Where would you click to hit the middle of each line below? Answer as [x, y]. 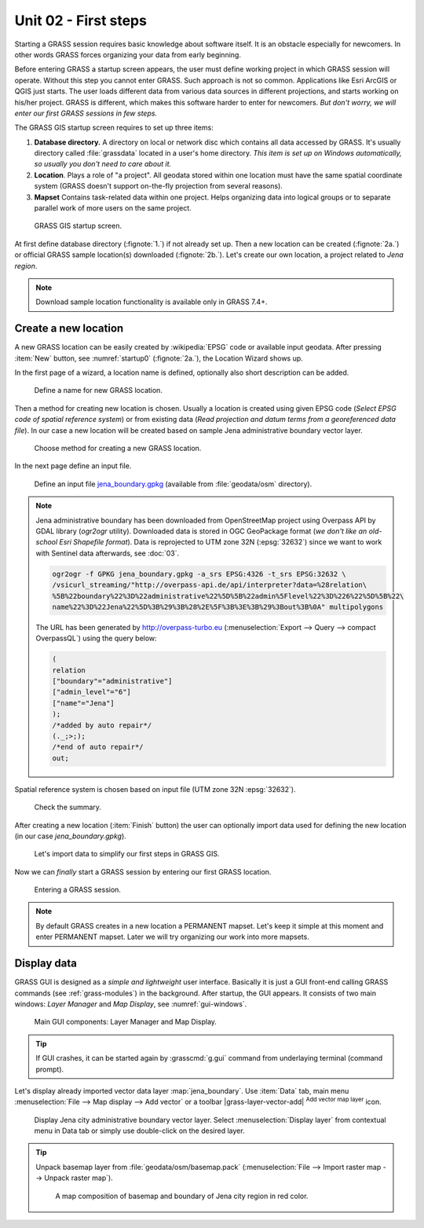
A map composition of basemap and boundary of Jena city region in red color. [182, 1196]
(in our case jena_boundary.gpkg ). [71, 836]
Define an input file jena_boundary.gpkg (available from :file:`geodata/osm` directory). [173, 484]
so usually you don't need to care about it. [103, 164]
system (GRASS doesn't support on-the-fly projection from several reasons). [158, 186]
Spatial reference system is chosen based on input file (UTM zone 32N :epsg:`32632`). [155, 789]
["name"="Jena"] [84, 703]
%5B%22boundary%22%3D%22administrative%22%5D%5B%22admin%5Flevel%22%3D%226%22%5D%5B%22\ [228, 596]
